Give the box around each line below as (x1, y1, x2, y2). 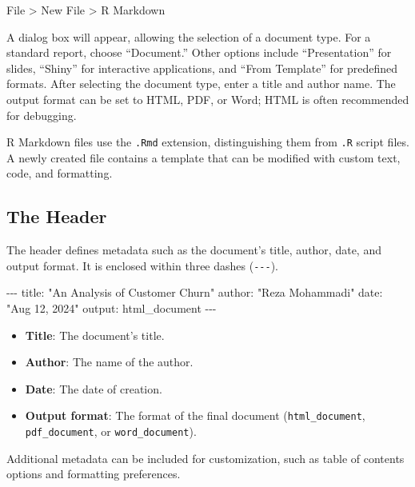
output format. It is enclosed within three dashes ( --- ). (6, 257, 278, 273)
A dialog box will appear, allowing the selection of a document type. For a (6, 28, 371, 45)
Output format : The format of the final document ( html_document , (25, 407, 365, 424)
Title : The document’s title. (25, 326, 165, 343)
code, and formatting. (6, 165, 113, 182)
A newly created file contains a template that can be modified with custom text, (6, 149, 401, 166)
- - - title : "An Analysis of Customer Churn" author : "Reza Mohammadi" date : (6, 284, 383, 301)
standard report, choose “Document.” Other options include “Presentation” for (6, 44, 392, 61)
